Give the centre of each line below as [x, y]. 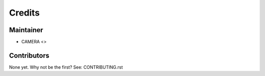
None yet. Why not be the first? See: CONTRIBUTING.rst [66, 67]
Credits [25, 13]
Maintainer [26, 30]
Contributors [29, 55]
